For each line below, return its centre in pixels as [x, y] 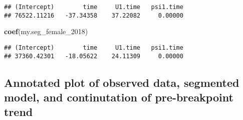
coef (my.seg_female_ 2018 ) [46, 31]
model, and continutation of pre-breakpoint [119, 97]
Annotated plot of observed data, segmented [122, 82]
